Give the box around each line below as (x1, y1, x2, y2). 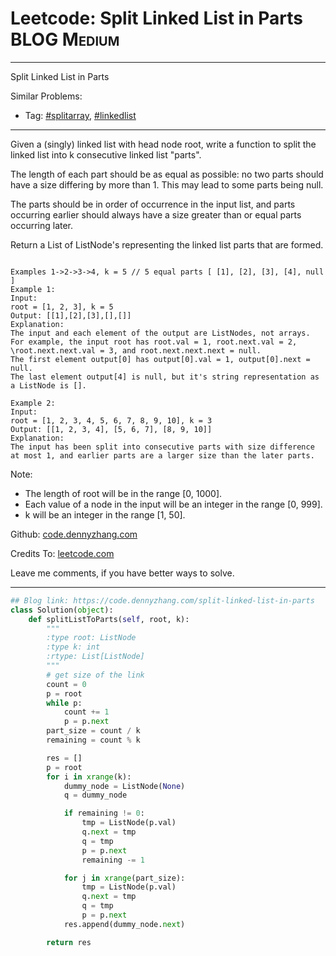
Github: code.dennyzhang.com (10, 528, 138, 540)
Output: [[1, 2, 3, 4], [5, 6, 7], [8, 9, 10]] (10, 424, 213, 434)
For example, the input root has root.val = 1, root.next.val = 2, (10, 337, 298, 347)
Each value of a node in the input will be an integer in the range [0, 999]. (24, 498, 323, 510)
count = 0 (46, 679, 87, 689)
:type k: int (46, 642, 101, 652)
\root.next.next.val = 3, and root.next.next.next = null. (10, 345, 262, 356)
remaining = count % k (46, 735, 141, 746)
